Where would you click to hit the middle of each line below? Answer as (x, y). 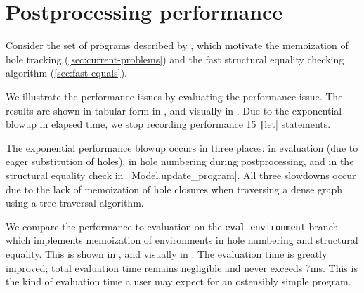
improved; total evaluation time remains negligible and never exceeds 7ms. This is (182, 267)
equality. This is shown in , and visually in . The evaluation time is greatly (167, 254)
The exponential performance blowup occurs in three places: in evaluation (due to (182, 147)
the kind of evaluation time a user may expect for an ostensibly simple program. (178, 281)
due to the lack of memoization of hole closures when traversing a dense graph (174, 189)
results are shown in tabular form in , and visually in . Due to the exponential (174, 110)
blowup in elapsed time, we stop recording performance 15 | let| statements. (168, 124)
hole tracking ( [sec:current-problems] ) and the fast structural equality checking (175, 59)
